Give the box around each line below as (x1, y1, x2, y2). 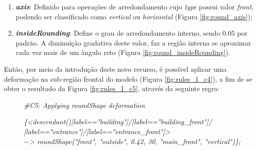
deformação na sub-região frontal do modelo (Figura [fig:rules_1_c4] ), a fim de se (4, 73, 253, 84)
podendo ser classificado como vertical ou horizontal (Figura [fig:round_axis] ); (15, 11, 253, 21)
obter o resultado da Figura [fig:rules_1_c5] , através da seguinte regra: (4, 83, 220, 94)
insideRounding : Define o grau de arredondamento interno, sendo (15, 28, 220, 38)
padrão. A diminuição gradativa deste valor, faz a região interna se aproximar (15, 37, 251, 48)
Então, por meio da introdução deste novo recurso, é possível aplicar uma (4, 63, 227, 74)
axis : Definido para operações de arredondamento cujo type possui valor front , (15, 1, 254, 11)
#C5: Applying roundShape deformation (24, 100, 145, 110)
